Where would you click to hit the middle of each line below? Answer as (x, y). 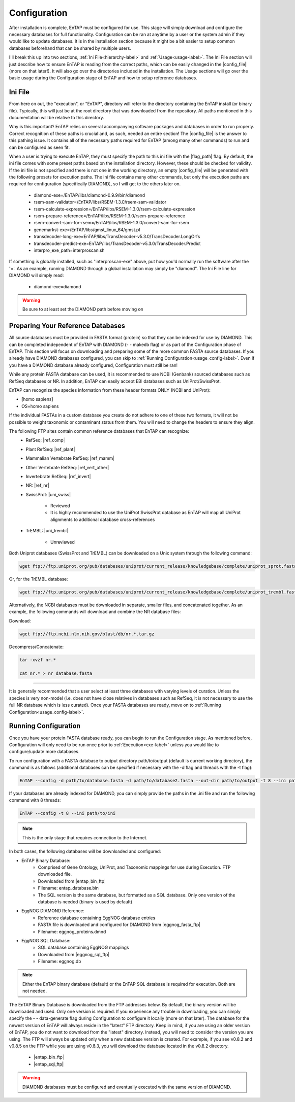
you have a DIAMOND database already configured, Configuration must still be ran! (93, 365)
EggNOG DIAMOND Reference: (53, 911)
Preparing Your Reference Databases (67, 326)
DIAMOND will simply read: (36, 275)
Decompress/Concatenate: (36, 647)
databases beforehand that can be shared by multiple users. (70, 48)
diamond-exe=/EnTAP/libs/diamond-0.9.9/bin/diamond (89, 195)
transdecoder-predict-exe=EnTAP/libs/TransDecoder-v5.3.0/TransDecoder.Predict (117, 243)
